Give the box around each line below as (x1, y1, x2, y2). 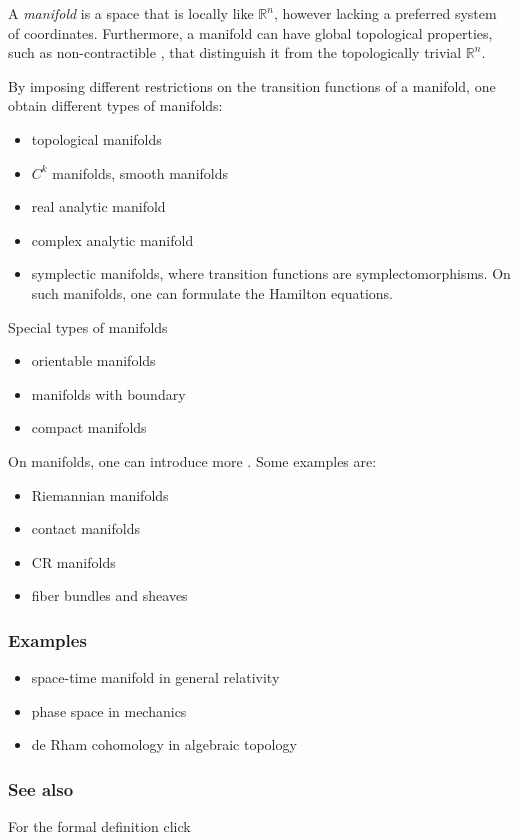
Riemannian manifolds (31, 484, 169, 505)
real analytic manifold (31, 196, 166, 217)
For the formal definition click (8, 816, 191, 837)
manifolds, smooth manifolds (52, 162, 229, 183)
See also (8, 776, 74, 801)
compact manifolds (31, 417, 147, 438)
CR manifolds (31, 551, 116, 572)
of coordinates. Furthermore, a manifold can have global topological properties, (8, 22, 493, 43)
